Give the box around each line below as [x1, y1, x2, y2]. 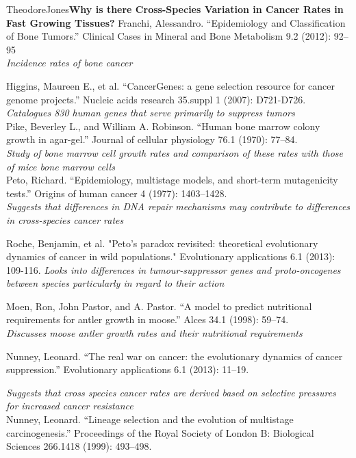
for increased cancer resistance [6, 398, 133, 413]
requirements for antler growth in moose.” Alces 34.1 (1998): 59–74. [6, 312, 289, 327]
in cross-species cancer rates [6, 212, 124, 227]
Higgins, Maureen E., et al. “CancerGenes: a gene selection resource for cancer [6, 78, 335, 92]
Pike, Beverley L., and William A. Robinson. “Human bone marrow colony [6, 118, 320, 133]
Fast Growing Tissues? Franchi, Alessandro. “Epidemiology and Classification [6, 15, 346, 29]
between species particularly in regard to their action [6, 276, 225, 290]
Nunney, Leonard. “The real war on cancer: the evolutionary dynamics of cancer [6, 348, 343, 363]
